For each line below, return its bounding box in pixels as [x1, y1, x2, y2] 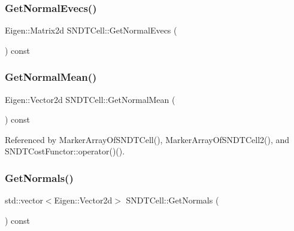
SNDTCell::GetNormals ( [126, 194, 219, 206]
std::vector [5, 194, 43, 206]
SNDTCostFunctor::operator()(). [5, 145, 125, 157]
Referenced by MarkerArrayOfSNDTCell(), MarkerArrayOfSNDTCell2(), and [5, 133, 290, 145]
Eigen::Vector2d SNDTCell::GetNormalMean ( [5, 93, 175, 105]
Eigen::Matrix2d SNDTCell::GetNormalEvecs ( [5, 24, 177, 37]
